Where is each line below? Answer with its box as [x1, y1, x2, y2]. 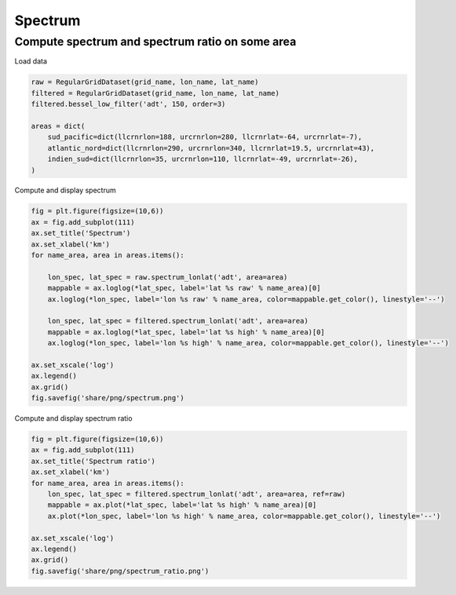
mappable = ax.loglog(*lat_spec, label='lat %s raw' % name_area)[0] [47, 283, 321, 293]
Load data [14, 57, 47, 66]
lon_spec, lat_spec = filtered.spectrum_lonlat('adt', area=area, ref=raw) [47, 490, 346, 498]
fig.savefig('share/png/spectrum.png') [31, 393, 184, 403]
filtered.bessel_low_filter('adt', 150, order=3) [31, 100, 226, 109]
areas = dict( [31, 122, 86, 130]
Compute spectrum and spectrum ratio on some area [14, 35, 297, 49]
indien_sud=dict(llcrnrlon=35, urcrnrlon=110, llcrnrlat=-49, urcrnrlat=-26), [47, 155, 359, 164]
